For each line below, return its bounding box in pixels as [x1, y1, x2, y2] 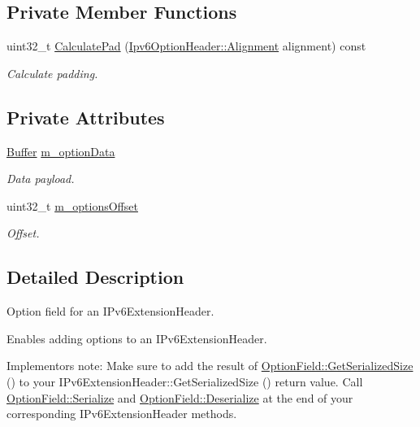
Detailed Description [6, 264, 184, 290]
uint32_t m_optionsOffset [6, 197, 138, 214]
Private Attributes [6, 104, 165, 129]
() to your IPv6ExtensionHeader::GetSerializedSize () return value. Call [6, 373, 363, 390]
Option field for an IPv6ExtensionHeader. [6, 303, 214, 320]
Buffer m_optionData [6, 142, 115, 159]
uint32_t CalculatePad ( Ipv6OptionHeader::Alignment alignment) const [6, 37, 366, 54]
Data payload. [6, 170, 75, 187]
